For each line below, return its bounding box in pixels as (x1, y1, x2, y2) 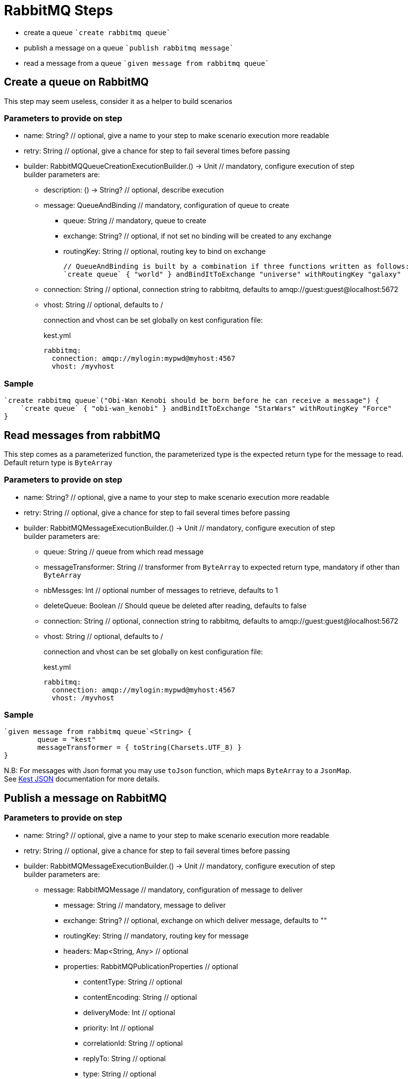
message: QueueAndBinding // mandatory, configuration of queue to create (44, 201, 289, 210)
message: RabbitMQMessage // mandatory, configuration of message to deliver (44, 885, 303, 894)
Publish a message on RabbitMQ (4, 791, 167, 804)
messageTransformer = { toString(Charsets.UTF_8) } (37, 743, 242, 752)
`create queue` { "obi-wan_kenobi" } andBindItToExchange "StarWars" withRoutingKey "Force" (20, 404, 392, 413)
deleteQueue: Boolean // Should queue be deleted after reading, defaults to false (44, 601, 307, 610)
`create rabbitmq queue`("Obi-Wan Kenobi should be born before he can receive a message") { (4, 396, 379, 405)
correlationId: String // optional (83, 1038, 183, 1047)
